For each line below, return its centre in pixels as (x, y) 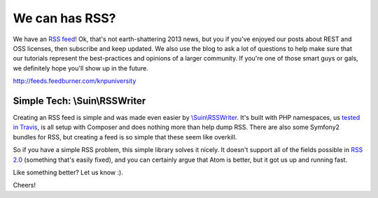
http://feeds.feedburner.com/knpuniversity (75, 81)
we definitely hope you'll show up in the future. (80, 68)
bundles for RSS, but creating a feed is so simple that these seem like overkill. (125, 137)
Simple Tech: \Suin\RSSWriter (79, 101)
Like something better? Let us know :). (68, 172)
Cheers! (24, 185)
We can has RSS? (64, 18)
